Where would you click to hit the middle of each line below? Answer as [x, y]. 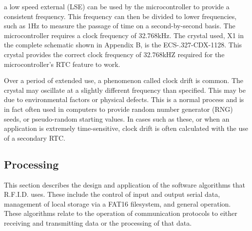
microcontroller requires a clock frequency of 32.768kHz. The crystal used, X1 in [124, 35]
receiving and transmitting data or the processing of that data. [98, 222]
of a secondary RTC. [35, 137]
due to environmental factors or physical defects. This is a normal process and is [124, 99]
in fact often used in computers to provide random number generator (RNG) [118, 109]
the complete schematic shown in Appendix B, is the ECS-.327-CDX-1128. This [123, 45]
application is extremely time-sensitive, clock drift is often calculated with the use [126, 128]
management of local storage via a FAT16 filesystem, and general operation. [117, 203]
